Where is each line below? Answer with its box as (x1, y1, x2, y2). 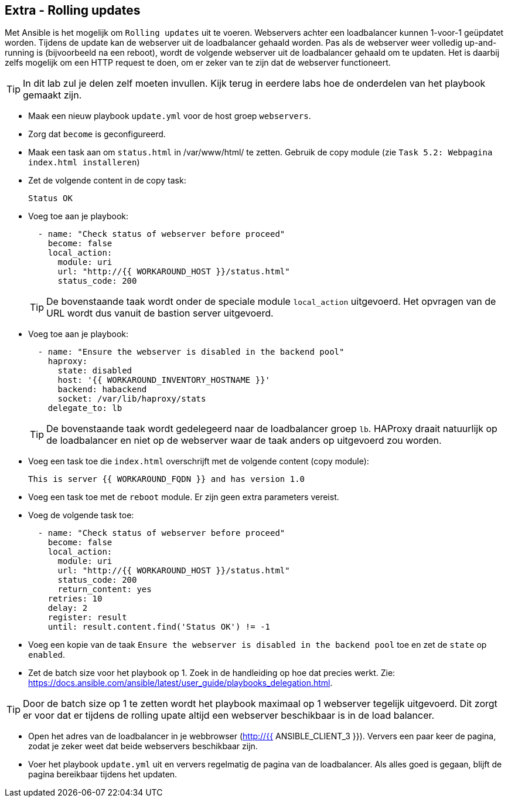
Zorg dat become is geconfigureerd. (28, 129, 166, 140)
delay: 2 (47, 603, 88, 613)
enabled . (28, 650, 66, 660)
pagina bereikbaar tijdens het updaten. (28, 769, 178, 780)
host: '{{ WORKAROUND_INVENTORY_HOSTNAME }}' (57, 375, 271, 385)
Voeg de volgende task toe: (28, 510, 134, 521)
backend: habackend (57, 385, 147, 395)
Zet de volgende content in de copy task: (28, 175, 186, 186)
